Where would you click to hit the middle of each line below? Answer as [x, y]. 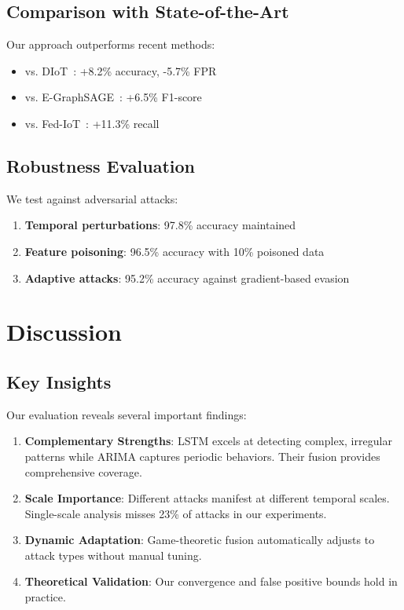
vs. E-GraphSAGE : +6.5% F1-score [113, 97]
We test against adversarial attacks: [92, 198]
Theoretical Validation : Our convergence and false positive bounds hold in [211, 581]
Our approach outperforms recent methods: [111, 44]
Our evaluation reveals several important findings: [127, 414]
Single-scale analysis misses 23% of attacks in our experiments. [176, 513]
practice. [45, 597]
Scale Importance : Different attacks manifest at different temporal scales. [207, 498]
